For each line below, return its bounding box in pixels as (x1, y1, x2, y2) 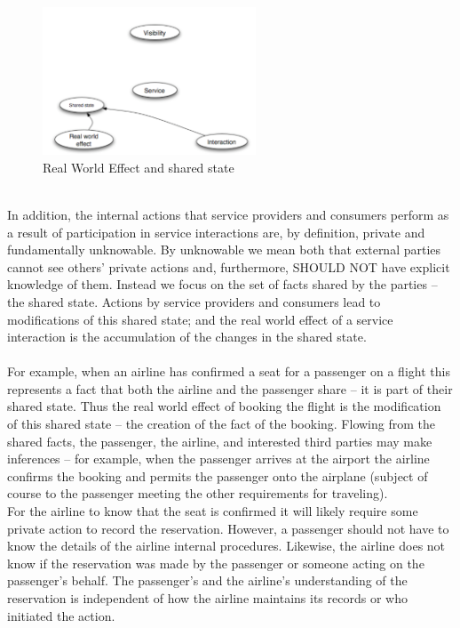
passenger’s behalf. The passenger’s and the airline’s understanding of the (7, 571, 408, 590)
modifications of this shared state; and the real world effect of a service (7, 310, 393, 328)
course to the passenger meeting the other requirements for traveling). (7, 484, 388, 503)
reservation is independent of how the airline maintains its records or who (7, 589, 408, 608)
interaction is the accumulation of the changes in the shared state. (7, 327, 367, 346)
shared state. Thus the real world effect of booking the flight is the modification (7, 397, 441, 415)
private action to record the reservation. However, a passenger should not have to (7, 519, 449, 537)
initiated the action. (7, 606, 115, 624)
